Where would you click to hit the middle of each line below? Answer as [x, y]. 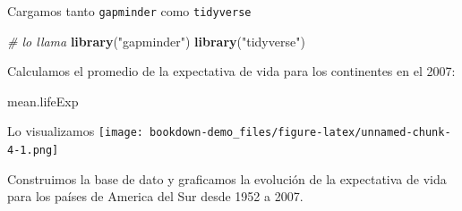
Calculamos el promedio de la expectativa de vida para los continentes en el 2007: [231, 71]
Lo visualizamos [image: [75, 131]
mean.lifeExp [43, 101]
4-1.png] [33, 151]
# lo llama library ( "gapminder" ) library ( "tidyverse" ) [156, 41]
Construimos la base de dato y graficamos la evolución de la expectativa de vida [227, 178]
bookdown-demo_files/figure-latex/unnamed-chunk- [300, 133]
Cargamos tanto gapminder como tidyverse [129, 11]
